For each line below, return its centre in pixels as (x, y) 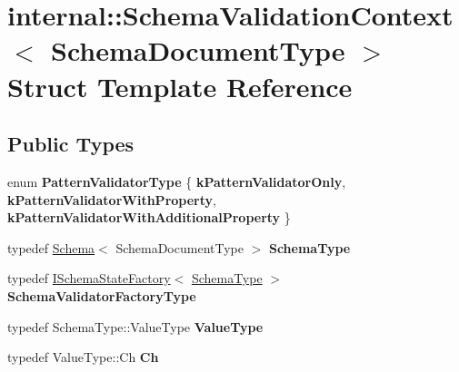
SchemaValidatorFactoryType (102, 295)
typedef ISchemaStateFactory (89, 278)
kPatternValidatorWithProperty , (112, 199)
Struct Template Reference (180, 86)
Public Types (71, 144)
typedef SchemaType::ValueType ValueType (135, 326)
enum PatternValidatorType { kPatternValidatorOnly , (177, 181)
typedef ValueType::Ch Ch (83, 357)
